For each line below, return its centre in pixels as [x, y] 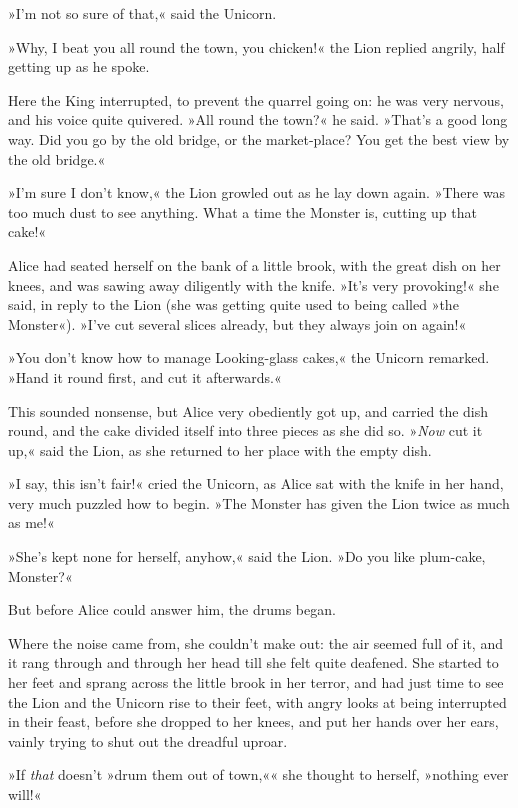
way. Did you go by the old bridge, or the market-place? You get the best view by [259, 138]
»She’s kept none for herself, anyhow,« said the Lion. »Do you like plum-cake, [247, 556]
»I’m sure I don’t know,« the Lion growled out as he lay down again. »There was [257, 192]
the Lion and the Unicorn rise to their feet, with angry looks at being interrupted [257, 701]
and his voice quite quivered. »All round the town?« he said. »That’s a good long [258, 119]
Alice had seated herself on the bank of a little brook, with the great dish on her [254, 264]
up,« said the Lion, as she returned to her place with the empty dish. [220, 449]
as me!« [31, 522]
